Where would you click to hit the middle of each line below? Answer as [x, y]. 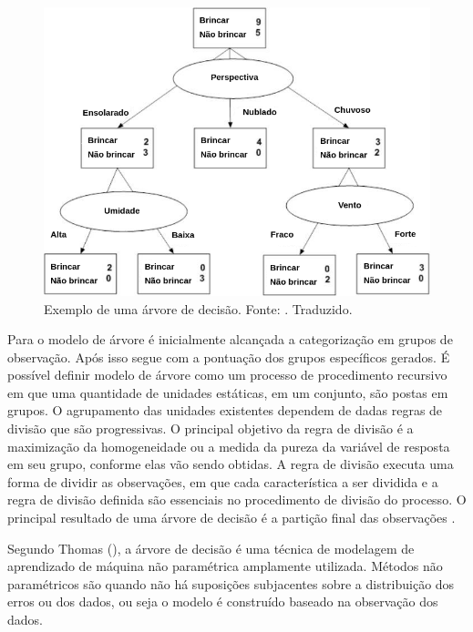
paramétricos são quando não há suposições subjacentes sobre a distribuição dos [231, 583]
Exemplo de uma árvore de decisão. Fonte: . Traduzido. [198, 308]
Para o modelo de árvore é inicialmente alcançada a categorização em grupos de [230, 339]
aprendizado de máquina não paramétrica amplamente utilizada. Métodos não [225, 566]
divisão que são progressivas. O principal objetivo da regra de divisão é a [211, 428]
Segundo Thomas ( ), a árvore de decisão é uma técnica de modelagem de [211, 548]
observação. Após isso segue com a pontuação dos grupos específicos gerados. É [229, 357]
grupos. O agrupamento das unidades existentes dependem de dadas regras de [225, 410]
